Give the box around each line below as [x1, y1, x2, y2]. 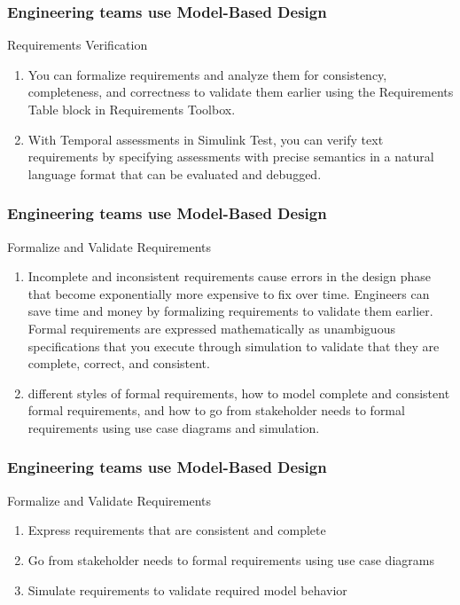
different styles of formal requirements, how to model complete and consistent [27, 383, 450, 402]
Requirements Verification [7, 35, 148, 54]
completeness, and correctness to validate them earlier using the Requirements [27, 82, 454, 101]
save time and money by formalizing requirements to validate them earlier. [27, 302, 433, 320]
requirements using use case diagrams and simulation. [27, 418, 320, 436]
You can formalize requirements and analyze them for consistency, [27, 65, 387, 83]
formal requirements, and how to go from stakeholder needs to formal [27, 401, 405, 420]
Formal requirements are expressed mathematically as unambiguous [27, 318, 395, 337]
